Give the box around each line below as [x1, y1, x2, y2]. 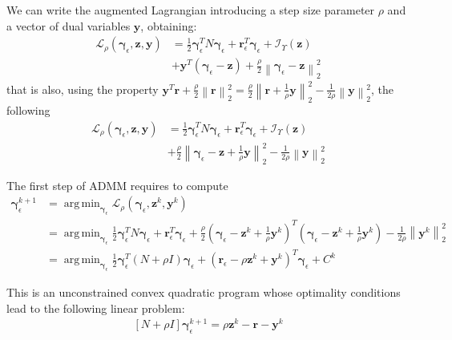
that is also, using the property [6, 80, 159, 97]
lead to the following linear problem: [6, 299, 185, 316]
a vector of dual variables [6, 17, 131, 34]
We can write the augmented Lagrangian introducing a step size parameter [6, 2, 375, 18]
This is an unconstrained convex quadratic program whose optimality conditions [6, 284, 401, 301]
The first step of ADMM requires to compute [6, 176, 228, 193]
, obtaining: [140, 17, 197, 34]
